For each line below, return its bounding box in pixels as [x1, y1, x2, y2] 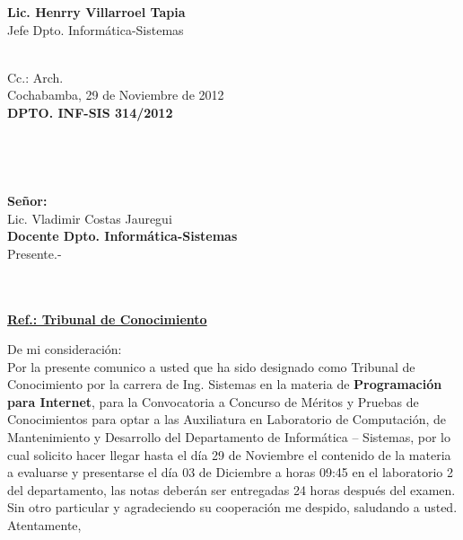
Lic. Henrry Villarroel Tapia [7, 3, 186, 21]
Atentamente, [7, 516, 82, 535]
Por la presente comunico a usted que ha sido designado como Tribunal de [7, 357, 415, 376]
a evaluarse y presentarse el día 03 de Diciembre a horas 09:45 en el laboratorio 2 [7, 463, 453, 482]
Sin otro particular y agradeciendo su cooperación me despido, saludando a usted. [7, 498, 458, 517]
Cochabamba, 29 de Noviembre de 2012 [7, 85, 224, 104]
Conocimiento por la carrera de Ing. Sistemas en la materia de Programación [7, 375, 442, 394]
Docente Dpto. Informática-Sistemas [7, 226, 238, 245]
